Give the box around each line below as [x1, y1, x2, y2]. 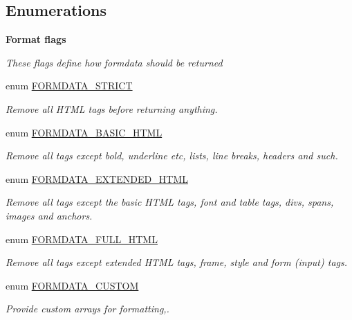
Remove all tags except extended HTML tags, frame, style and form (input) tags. [6, 255, 348, 269]
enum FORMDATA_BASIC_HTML [6, 125, 163, 139]
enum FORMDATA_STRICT [6, 78, 133, 93]
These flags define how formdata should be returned [6, 55, 223, 69]
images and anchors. [6, 208, 93, 222]
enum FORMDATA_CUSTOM [6, 278, 139, 292]
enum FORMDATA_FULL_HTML [6, 231, 158, 246]
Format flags [6, 32, 66, 46]
